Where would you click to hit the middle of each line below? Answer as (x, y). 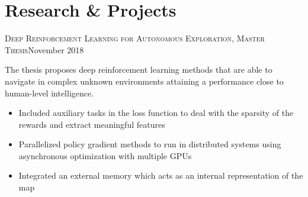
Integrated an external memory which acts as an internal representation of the (161, 175)
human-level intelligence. (49, 93)
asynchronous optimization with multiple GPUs (105, 155)
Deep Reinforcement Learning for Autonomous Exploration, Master (135, 38)
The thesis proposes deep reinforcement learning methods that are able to (139, 70)
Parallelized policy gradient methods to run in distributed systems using (150, 144)
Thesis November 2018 (44, 49)
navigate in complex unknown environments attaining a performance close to (144, 81)
